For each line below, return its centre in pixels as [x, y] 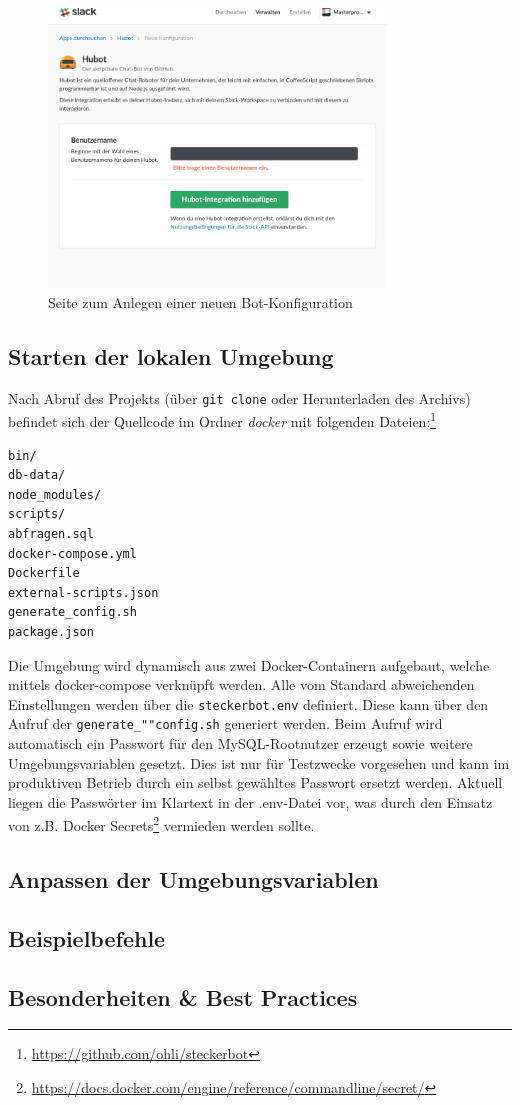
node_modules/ [55, 494]
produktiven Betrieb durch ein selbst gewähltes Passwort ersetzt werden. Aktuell [255, 782]
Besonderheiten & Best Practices [183, 996]
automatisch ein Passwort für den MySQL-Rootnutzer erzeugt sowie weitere [240, 743]
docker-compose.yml [72, 553]
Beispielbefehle [87, 937]
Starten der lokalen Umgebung [171, 355]
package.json [51, 631]
